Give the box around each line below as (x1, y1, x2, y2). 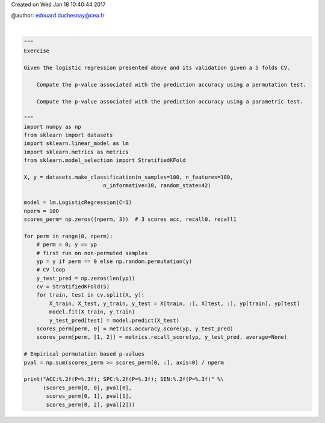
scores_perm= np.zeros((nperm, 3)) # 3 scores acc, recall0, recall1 (23, 215, 237, 223)
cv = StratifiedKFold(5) (36, 283, 110, 290)
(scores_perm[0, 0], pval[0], (43, 384, 132, 391)
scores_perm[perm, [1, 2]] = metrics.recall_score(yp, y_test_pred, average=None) (36, 334, 288, 341)
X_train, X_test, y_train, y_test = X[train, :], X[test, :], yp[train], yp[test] (49, 300, 300, 307)
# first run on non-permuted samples (36, 250, 148, 256)
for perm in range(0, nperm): (23, 232, 113, 239)
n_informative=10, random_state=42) (103, 182, 211, 189)
